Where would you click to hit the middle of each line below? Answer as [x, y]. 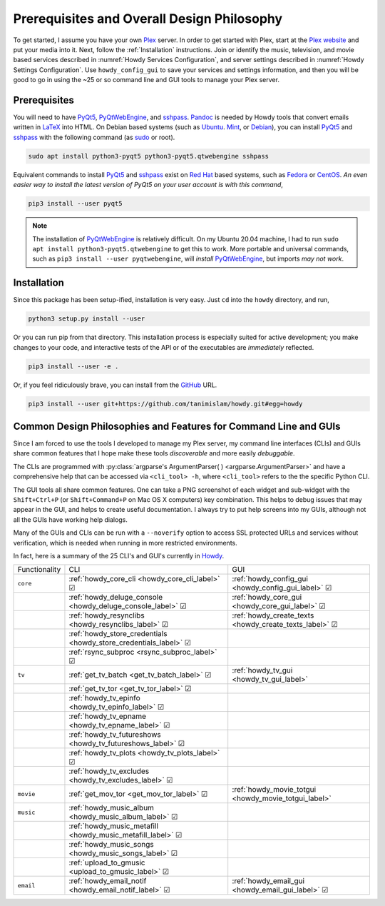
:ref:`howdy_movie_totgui [274, 790]
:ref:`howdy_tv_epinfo [104, 698]
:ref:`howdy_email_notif [108, 881]
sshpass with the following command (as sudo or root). [94, 137]
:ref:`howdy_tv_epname [107, 716]
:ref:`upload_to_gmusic [107, 862]
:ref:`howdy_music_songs [111, 845]
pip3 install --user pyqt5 [75, 204]
